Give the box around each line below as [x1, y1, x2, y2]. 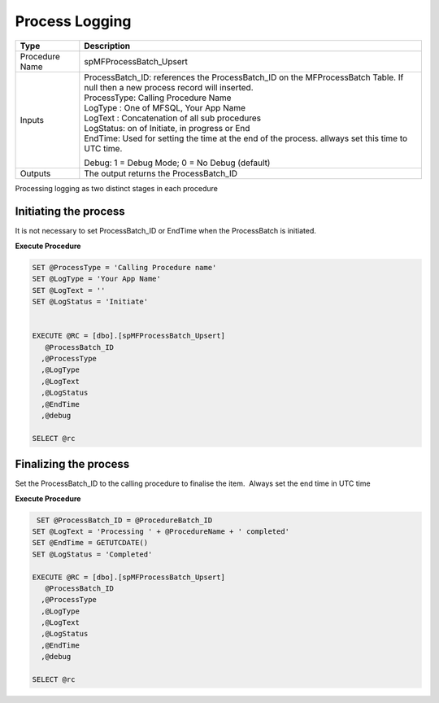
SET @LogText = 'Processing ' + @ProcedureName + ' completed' [32, 526, 290, 536]
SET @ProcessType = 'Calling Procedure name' [32, 263, 217, 272]
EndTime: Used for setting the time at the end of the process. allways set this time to [84, 133, 408, 144]
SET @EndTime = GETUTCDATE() [32, 538, 149, 548]
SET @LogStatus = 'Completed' [32, 549, 153, 559]
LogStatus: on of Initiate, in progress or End [84, 122, 250, 133]
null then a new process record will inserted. [84, 81, 254, 93]
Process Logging [15, 12, 132, 30]
